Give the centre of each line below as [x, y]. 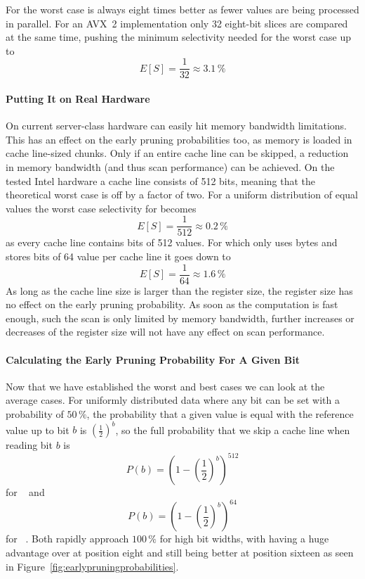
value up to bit [38, 430]
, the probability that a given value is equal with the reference [220, 414]
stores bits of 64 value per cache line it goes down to [118, 256]
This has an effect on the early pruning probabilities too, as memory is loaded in [179, 139]
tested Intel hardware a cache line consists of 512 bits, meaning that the [161, 180]
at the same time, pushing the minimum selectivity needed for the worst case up [178, 37]
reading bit [29, 445]
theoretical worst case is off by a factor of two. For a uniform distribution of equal [182, 195]
